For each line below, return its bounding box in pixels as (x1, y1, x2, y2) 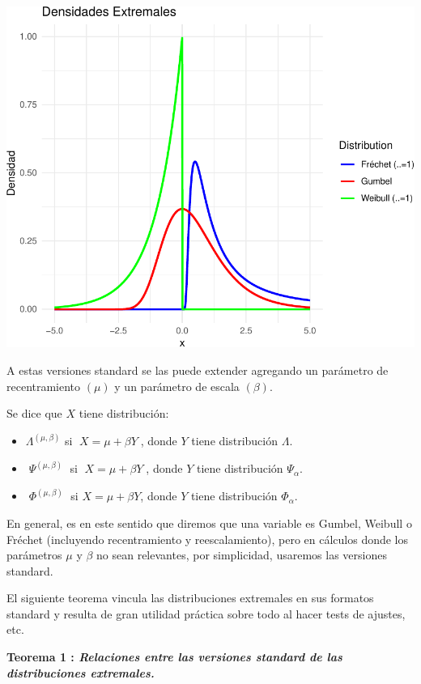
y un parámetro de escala (114, 377, 240, 394)
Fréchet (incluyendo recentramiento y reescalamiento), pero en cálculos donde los (6, 530, 409, 547)
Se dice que (6, 405, 62, 422)
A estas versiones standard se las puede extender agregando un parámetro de (6, 362, 389, 379)
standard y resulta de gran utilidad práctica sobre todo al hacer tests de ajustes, (6, 605, 406, 622)
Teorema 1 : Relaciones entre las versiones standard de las (6, 648, 342, 665)
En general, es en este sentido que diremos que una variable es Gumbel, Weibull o (6, 514, 412, 531)
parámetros (6, 546, 62, 563)
